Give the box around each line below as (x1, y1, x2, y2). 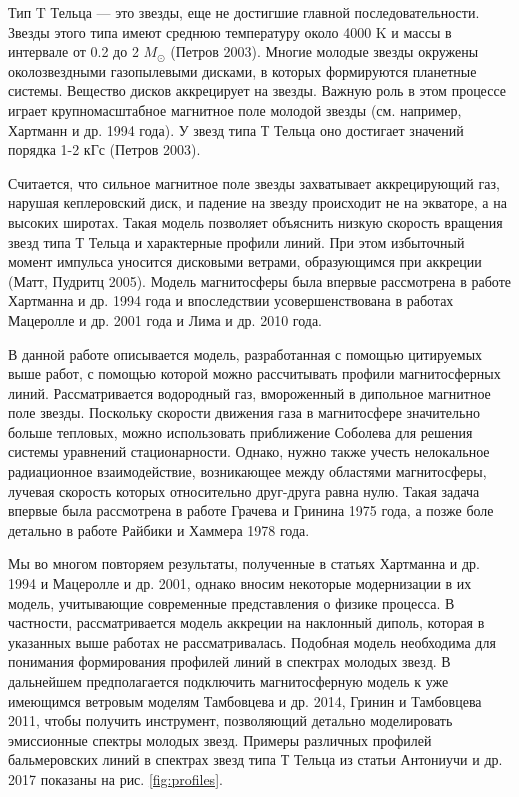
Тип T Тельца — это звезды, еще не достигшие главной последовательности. (8, 2, 480, 22)
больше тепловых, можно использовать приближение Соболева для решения (8, 421, 473, 442)
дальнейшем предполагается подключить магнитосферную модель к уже (8, 671, 449, 691)
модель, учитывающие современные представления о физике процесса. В (8, 592, 455, 613)
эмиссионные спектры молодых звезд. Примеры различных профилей (8, 729, 432, 750)
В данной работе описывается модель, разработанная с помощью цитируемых (8, 343, 483, 364)
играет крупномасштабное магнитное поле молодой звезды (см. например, (8, 99, 462, 120)
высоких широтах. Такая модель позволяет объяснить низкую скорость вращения (8, 211, 503, 232)
